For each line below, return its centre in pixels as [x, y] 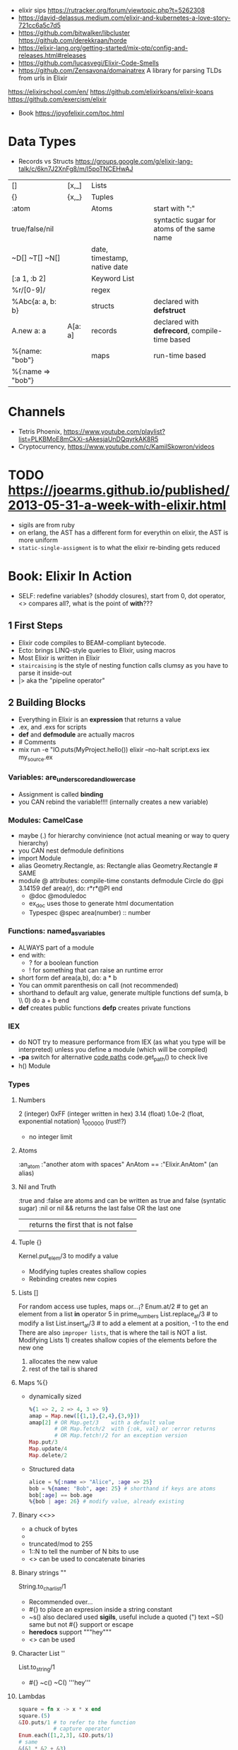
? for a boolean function [64, 963]
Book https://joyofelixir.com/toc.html [71, 113]
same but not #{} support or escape [81, 1625]
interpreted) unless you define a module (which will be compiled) [113, 1049]
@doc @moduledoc [58, 896]
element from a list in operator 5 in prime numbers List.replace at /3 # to [118, 1315]
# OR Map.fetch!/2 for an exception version [121, 1436]
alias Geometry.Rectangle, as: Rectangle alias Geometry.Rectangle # [118, 866]
